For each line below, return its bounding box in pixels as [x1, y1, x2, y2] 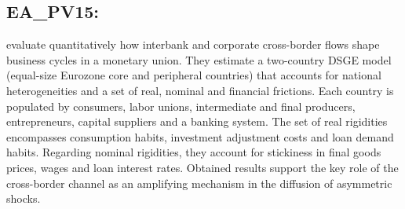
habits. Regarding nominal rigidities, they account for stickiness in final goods [6, 144, 381, 160]
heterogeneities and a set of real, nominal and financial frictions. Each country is [6, 82, 394, 98]
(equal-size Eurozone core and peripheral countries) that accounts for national [6, 67, 381, 83]
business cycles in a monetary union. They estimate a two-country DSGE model [6, 51, 392, 68]
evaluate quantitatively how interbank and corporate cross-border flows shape [6, 36, 380, 53]
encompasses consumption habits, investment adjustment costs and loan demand [6, 128, 394, 145]
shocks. [6, 190, 41, 207]
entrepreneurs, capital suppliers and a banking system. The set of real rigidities [6, 113, 388, 130]
